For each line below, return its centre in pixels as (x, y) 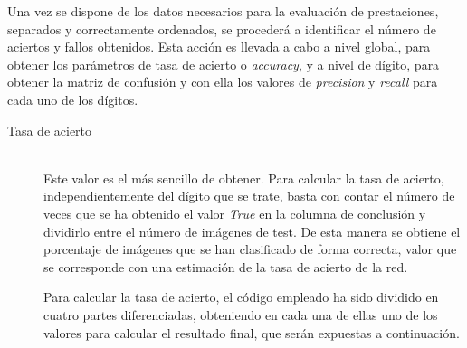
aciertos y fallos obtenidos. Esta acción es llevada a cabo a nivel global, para (219, 47)
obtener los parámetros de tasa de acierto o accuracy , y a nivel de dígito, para (224, 64)
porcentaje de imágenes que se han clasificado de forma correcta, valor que (250, 249)
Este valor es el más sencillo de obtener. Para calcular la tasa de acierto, (244, 178)
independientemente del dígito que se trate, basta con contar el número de (249, 196)
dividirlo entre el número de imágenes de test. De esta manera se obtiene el (252, 231)
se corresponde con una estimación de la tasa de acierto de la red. (226, 266)
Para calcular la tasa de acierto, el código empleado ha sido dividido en (241, 297)
